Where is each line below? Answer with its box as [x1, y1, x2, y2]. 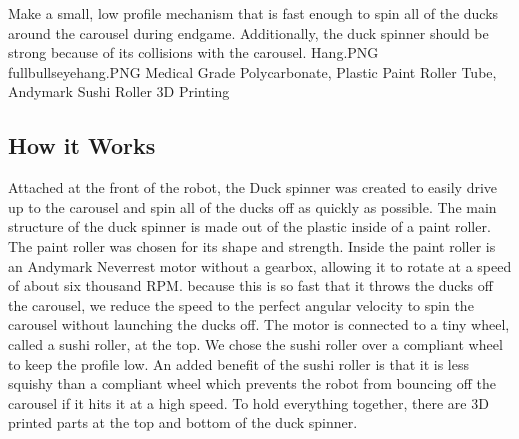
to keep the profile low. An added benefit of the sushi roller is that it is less [8, 353, 470, 374]
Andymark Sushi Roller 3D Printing [8, 81, 230, 102]
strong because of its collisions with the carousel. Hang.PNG [8, 42, 379, 63]
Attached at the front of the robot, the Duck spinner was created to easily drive [8, 177, 498, 198]
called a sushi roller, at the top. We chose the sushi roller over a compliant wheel [8, 333, 503, 354]
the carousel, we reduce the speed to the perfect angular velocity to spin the [8, 294, 474, 315]
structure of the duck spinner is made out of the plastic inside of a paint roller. [8, 216, 491, 237]
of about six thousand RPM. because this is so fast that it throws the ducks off [8, 275, 493, 296]
